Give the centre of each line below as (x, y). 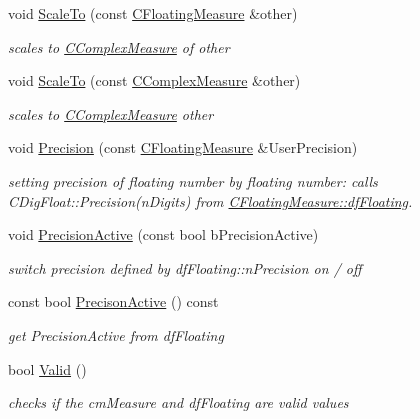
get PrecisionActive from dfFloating (116, 334)
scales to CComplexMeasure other (111, 113)
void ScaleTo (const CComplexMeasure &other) (154, 80)
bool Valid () (47, 368)
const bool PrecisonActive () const (113, 301)
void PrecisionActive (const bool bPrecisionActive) (163, 234)
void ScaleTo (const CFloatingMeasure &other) (153, 13)
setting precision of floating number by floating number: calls (193, 180)
